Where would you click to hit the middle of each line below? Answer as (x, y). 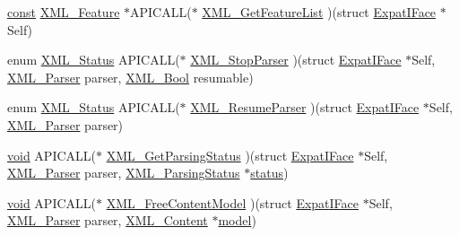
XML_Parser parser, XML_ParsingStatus (124, 173)
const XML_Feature (64, 12)
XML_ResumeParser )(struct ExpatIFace (305, 107)
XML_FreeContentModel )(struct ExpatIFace (233, 202)
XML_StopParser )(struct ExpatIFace (296, 60)
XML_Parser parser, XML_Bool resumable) (130, 77)
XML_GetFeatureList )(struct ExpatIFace (319, 12)
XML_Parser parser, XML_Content (108, 220)
